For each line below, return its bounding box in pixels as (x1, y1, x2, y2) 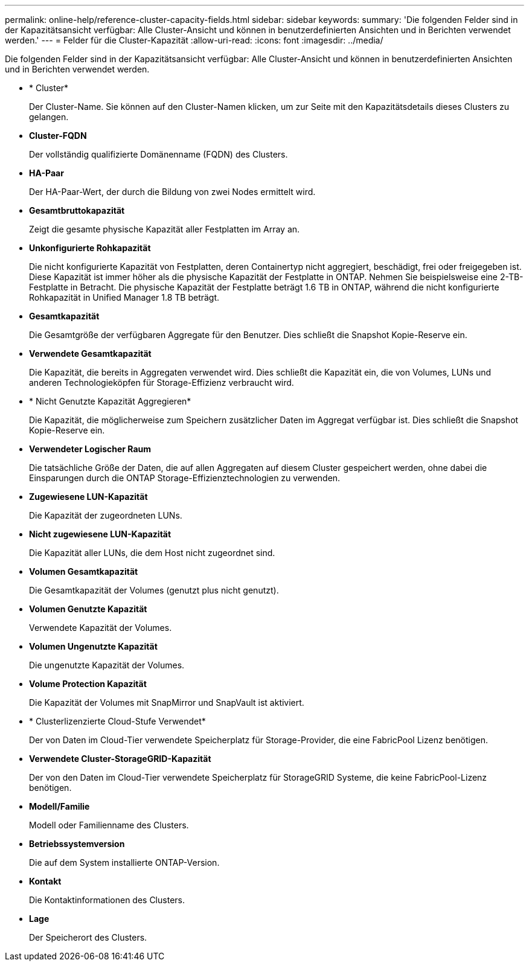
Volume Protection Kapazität (29, 679, 147, 689)
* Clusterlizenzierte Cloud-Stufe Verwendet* (29, 716, 206, 726)
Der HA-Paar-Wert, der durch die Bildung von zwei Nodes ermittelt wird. (29, 187, 316, 197)
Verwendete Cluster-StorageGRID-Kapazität (29, 753, 211, 764)
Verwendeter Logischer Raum (29, 444, 152, 454)
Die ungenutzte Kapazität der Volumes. (29, 660, 185, 670)
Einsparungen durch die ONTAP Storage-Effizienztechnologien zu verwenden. (29, 473, 341, 483)
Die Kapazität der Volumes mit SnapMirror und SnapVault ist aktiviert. (29, 697, 304, 708)
